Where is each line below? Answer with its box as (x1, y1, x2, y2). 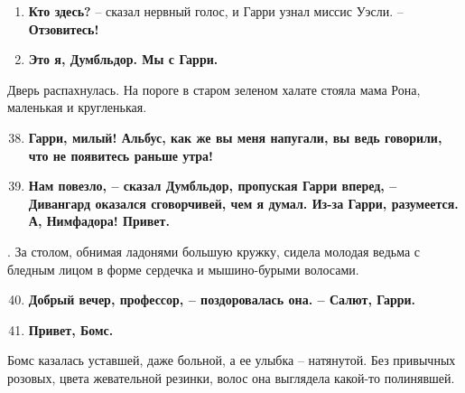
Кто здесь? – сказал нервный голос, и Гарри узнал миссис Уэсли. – (28, 2, 404, 20)
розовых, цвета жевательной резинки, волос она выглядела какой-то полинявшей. (7, 368, 455, 387)
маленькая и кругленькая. (7, 98, 147, 117)
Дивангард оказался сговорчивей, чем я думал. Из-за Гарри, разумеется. (28, 193, 459, 212)
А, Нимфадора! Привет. (28, 211, 170, 230)
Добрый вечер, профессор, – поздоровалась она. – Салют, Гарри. (28, 290, 415, 309)
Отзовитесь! (28, 19, 99, 38)
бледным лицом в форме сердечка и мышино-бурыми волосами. (7, 259, 359, 278)
